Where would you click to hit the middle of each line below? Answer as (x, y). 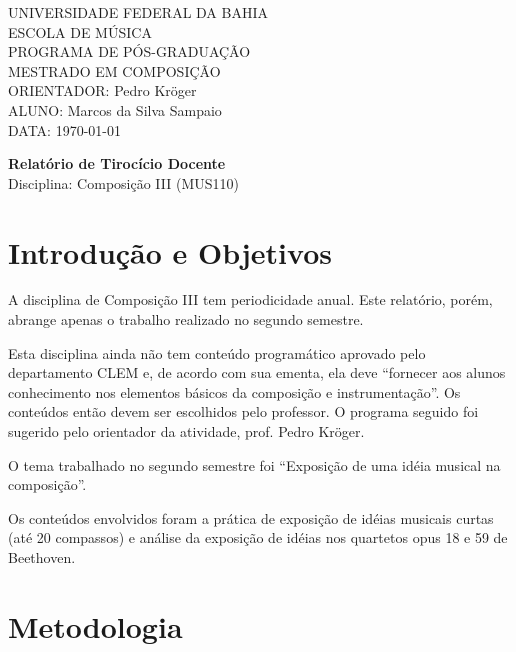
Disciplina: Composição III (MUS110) (123, 182)
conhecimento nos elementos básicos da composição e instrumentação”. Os (234, 391)
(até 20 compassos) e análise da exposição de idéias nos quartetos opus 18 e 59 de (258, 537)
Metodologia (95, 625)
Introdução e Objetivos (170, 251)
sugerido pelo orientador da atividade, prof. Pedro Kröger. (186, 431)
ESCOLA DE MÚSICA (80, 31)
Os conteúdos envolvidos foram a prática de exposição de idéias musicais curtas (251, 517)
